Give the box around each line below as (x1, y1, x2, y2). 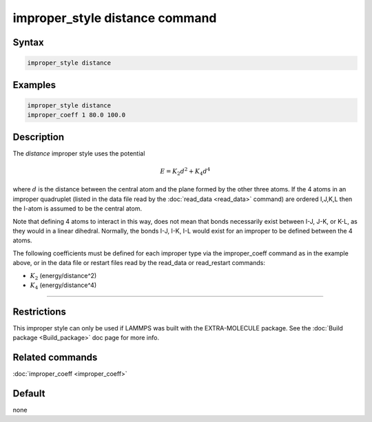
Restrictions (12, 306, 67, 317)
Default (12, 388, 45, 399)
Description (12, 131, 65, 143)
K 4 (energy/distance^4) (30, 281, 97, 291)
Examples (12, 79, 56, 91)
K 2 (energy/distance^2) (30, 271, 97, 282)
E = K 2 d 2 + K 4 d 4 (159, 166, 211, 177)
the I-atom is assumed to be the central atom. (12, 204, 143, 213)
